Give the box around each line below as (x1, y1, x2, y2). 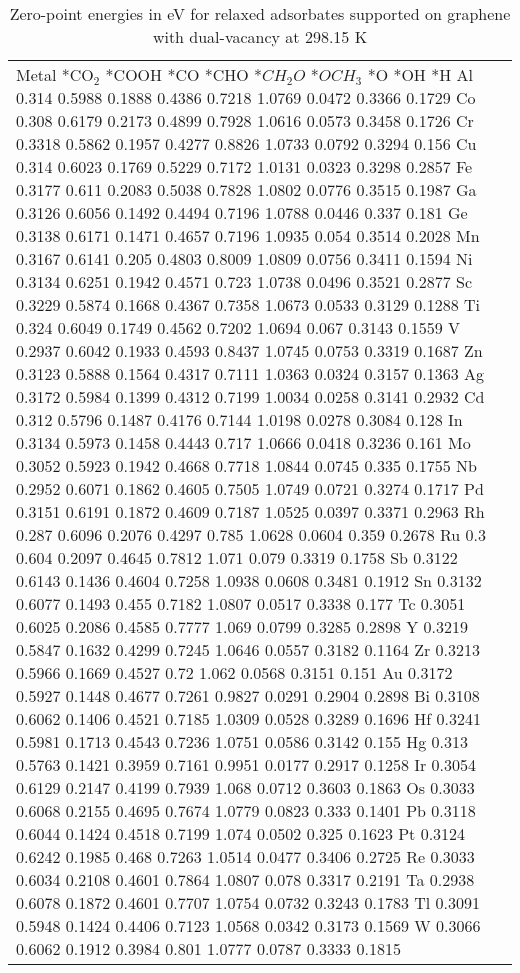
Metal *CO (16, 63, 94, 86)
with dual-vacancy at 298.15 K (152, 25, 368, 48)
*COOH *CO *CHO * (105, 63, 263, 86)
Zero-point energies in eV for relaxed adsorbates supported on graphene (9, 2, 511, 25)
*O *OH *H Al (367, 63, 473, 86)
